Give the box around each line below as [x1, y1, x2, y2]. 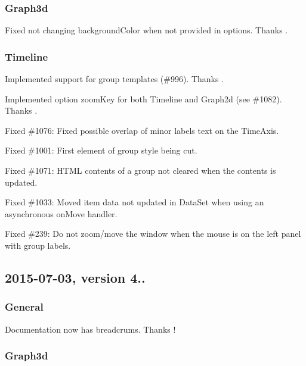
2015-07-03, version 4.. [5, 268, 146, 286]
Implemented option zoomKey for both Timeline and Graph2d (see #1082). [5, 92, 282, 105]
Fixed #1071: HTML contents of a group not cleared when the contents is [5, 164, 276, 176]
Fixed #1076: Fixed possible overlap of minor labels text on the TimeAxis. [5, 124, 279, 136]
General [5, 299, 44, 314]
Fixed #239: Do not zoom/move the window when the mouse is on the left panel [5, 227, 301, 240]
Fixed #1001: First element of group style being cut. [5, 144, 197, 157]
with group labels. [5, 239, 71, 251]
